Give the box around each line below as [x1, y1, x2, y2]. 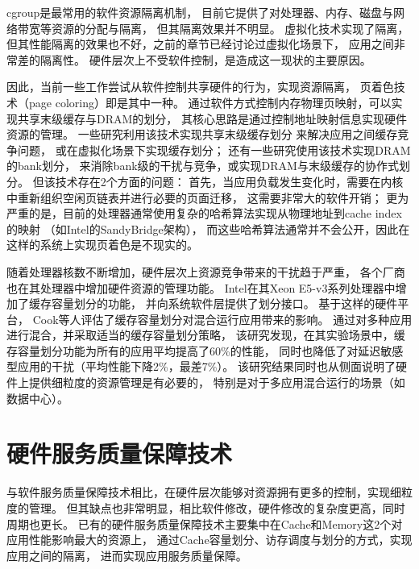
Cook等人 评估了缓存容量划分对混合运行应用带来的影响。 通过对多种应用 [32, 310, 413, 327]
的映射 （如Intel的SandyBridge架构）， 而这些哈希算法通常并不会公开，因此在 [6, 220, 410, 237]
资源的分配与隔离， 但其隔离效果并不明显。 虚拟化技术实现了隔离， [51, 19, 409, 36]
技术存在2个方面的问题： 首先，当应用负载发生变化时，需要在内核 [55, 172, 404, 189]
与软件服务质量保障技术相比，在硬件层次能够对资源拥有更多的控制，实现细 [6, 484, 401, 500]
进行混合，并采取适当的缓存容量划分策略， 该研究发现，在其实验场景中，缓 [6, 326, 405, 343]
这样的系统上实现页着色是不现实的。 [6, 236, 198, 253]
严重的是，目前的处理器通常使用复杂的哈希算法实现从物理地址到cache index [6, 205, 402, 222]
